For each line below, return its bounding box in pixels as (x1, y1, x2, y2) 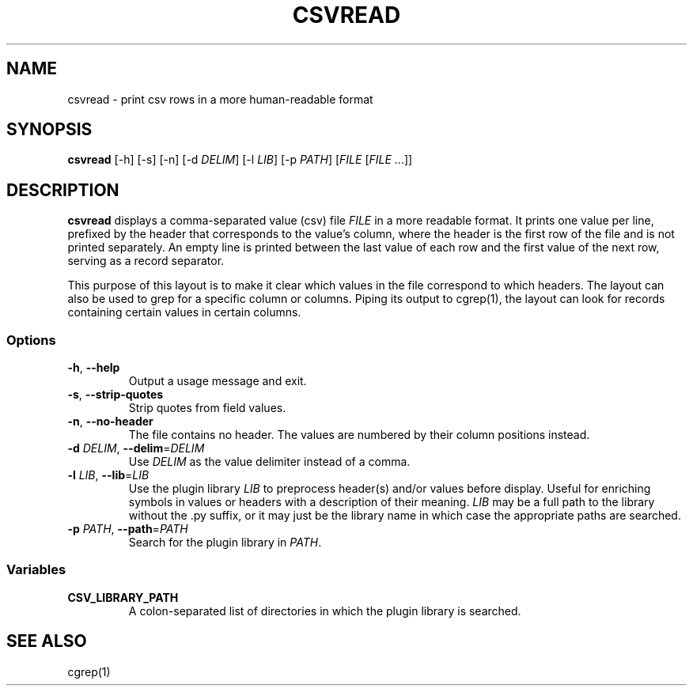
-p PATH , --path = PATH (67, 522, 188, 536)
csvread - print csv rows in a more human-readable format (67, 92, 373, 106)
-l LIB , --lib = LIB (67, 468, 150, 482)
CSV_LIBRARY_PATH (67, 590, 179, 604)
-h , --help (67, 361, 120, 375)
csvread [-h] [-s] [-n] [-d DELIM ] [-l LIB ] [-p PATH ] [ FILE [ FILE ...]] (67, 153, 413, 167)
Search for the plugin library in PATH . (128, 535, 322, 550)
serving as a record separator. (67, 254, 225, 268)
